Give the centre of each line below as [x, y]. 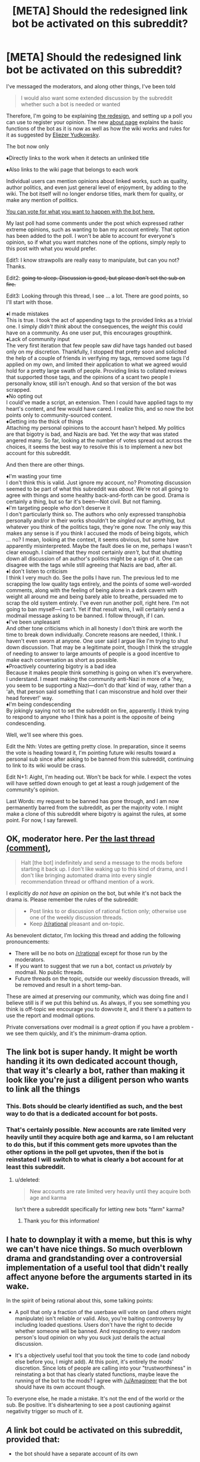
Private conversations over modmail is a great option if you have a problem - [100, 1027]
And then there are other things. [45, 464]
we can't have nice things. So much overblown [95, 1249]
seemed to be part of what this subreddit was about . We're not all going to [97, 489]
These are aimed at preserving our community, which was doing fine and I [97, 996]
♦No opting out [24, 396]
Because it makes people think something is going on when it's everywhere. [99, 673]
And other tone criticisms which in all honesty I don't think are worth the [94, 628]
